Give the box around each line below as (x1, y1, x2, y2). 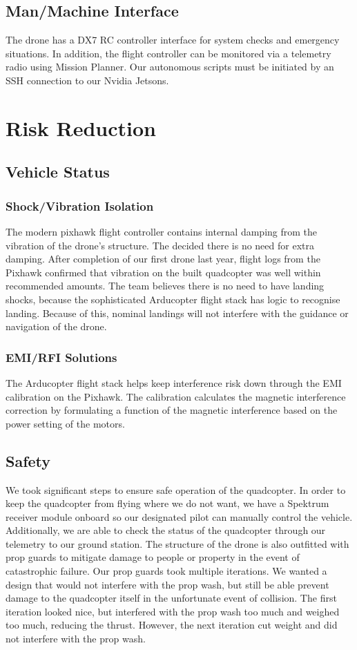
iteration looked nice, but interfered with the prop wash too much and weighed (6, 604, 340, 618)
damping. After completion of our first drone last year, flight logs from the (6, 251, 320, 266)
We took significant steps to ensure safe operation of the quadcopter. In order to (6, 482, 346, 497)
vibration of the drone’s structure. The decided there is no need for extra (6, 238, 314, 252)
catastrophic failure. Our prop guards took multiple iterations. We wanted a (6, 564, 327, 578)
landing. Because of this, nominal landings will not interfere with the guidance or (6, 305, 349, 320)
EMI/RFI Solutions (6, 348, 117, 365)
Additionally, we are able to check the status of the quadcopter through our (6, 523, 326, 537)
